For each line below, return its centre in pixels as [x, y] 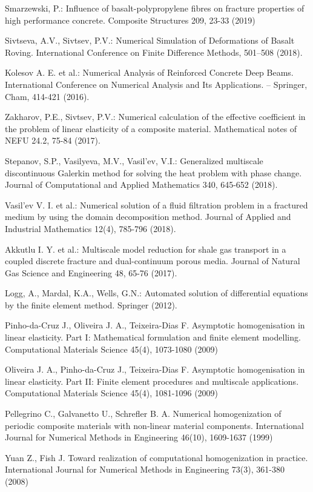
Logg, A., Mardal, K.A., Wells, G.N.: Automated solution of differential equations [156, 293]
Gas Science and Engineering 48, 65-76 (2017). [91, 272]
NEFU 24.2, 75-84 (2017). [53, 140]
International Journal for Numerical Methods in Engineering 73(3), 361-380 [145, 469]
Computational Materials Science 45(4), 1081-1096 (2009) [112, 393]
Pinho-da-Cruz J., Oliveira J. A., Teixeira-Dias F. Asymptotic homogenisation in [155, 325]
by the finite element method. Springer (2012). [91, 304]
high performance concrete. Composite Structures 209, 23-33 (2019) [130, 20]
